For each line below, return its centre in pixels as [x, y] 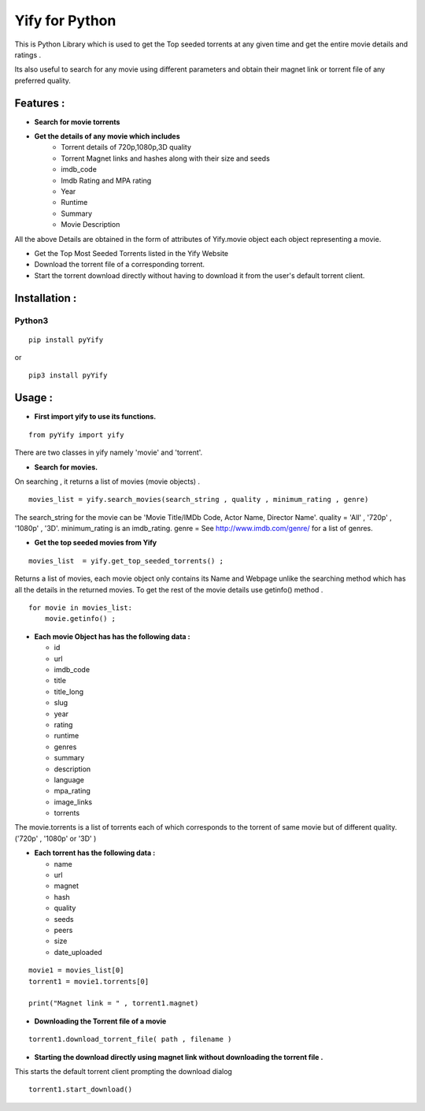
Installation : [46, 298]
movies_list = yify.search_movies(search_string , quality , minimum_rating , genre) [199, 500]
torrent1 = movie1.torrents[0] [89, 981]
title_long [69, 691]
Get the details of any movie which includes [107, 136]
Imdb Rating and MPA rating [106, 180]
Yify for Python [65, 20]
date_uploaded [78, 952]
